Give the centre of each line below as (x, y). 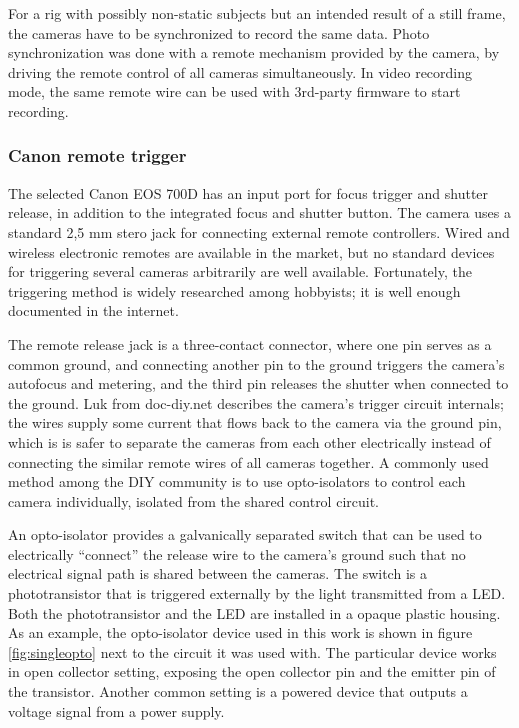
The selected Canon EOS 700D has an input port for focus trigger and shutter (248, 192)
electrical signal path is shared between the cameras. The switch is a (217, 573)
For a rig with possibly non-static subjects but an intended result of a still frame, (257, 13)
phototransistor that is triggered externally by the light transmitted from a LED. (257, 593)
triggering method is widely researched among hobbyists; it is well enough (234, 290)
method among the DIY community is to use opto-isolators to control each (237, 481)
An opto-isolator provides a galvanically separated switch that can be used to (245, 534)
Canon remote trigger (97, 155)
